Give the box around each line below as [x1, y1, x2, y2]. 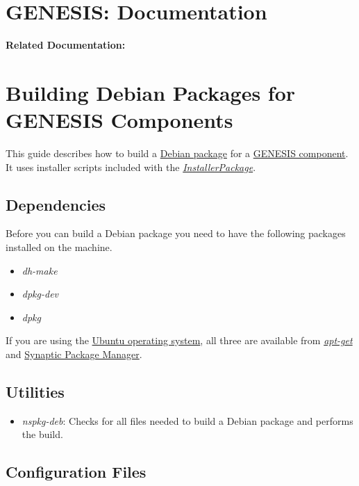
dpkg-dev [22, 286, 59, 301]
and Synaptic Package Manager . [6, 346, 142, 361]
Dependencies [6, 193, 106, 215]
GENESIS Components [6, 106, 233, 134]
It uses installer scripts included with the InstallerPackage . [6, 159, 256, 174]
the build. [22, 427, 63, 442]
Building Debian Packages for [6, 78, 296, 106]
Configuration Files [6, 461, 147, 483]
